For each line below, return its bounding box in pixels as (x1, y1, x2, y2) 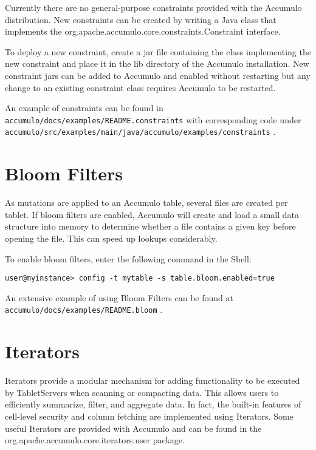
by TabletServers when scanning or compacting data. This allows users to (5, 386, 279, 398)
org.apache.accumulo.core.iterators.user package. (5, 434, 185, 446)
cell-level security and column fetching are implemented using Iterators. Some (5, 409, 294, 422)
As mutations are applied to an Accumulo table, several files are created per (5, 196, 288, 209)
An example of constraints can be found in (5, 101, 163, 114)
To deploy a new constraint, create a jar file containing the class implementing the (5, 45, 311, 58)
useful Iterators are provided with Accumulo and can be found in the (5, 421, 262, 434)
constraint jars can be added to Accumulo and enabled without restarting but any (5, 69, 311, 81)
